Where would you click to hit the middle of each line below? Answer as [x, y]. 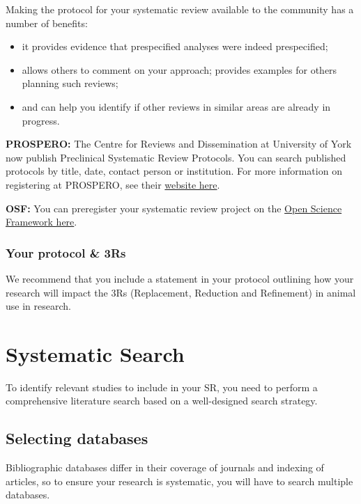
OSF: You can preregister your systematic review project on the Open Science [174, 208]
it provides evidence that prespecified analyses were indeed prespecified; [175, 46]
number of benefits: [47, 23]
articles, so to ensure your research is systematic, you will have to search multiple [179, 481]
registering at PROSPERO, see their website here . [113, 184]
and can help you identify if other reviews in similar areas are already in [176, 106]
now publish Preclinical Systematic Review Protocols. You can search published [176, 157]
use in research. [38, 306]
